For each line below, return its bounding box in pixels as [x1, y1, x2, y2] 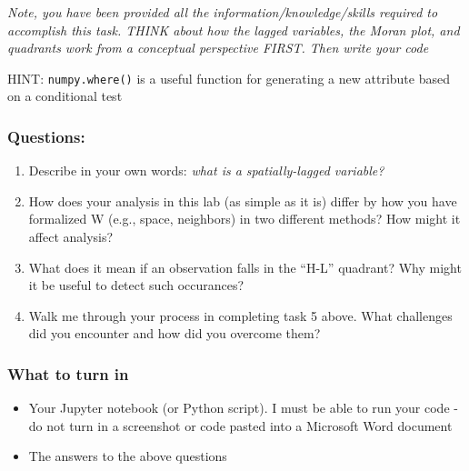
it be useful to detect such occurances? [28, 276, 244, 295]
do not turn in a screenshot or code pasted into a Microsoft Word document [28, 416, 453, 435]
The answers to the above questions [28, 446, 227, 466]
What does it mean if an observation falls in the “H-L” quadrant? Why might [28, 257, 462, 276]
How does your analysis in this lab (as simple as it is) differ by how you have [28, 191, 457, 210]
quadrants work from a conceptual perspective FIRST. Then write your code [7, 38, 429, 57]
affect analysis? [28, 227, 114, 246]
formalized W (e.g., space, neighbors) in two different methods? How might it [28, 209, 461, 228]
